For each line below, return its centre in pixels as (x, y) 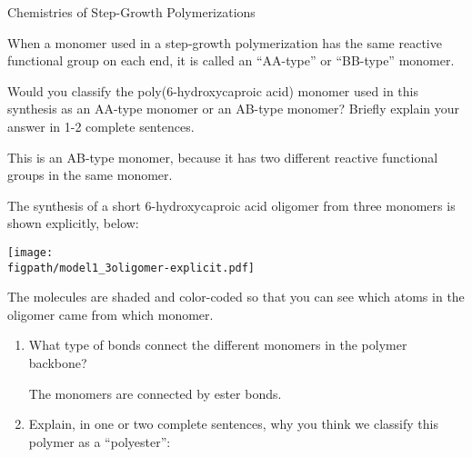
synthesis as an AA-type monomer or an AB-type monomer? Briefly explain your (234, 109)
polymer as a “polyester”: (100, 441)
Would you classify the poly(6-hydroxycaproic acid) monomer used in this (213, 90)
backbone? (58, 363)
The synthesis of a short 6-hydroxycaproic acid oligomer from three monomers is (231, 205)
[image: (30, 252)
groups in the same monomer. (90, 175)
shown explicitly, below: (73, 223)
